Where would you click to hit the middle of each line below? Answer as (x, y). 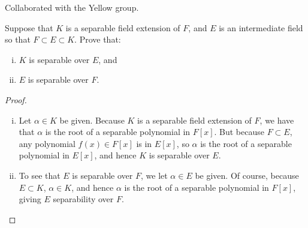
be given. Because (92, 120)
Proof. (16, 99)
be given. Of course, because (247, 175)
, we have (277, 120)
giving (30, 199)
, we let (154, 175)
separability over (83, 199)
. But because (239, 132)
